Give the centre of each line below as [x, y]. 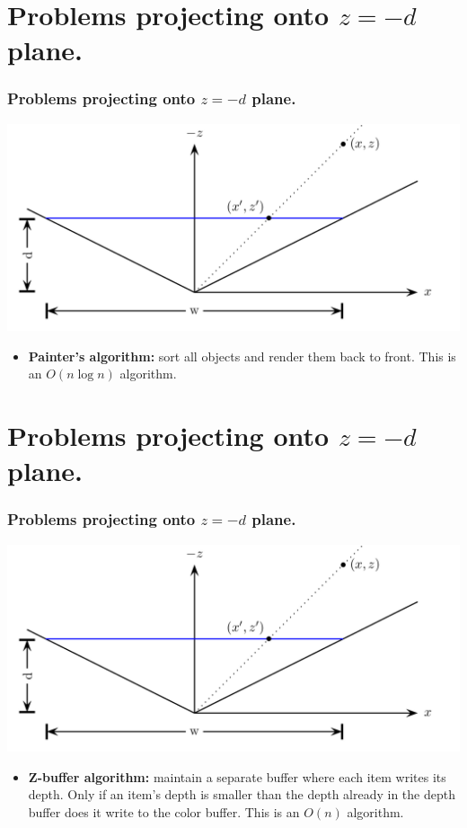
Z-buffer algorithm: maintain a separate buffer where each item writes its [237, 776]
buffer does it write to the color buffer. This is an [164, 811]
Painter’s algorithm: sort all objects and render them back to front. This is [242, 356]
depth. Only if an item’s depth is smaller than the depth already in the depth [242, 794]
